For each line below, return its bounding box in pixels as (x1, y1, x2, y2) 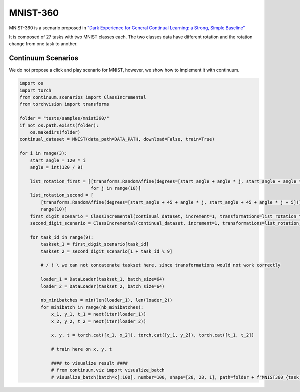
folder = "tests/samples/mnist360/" (19, 115, 110, 121)
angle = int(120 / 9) (30, 164, 83, 170)
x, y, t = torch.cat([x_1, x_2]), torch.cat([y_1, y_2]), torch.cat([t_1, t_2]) (51, 332, 254, 338)
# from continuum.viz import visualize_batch (51, 367, 165, 373)
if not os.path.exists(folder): (19, 122, 99, 128)
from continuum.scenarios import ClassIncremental (19, 95, 147, 100)
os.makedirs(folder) (30, 129, 81, 135)
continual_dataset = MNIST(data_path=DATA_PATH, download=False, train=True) (19, 136, 215, 142)
